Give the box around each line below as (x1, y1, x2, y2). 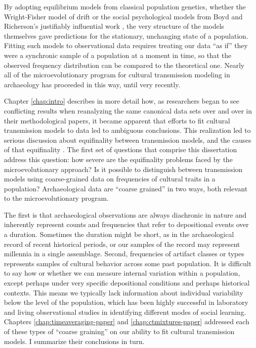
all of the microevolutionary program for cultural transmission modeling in (4, 69, 230, 80)
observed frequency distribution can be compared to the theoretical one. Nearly (4, 59, 245, 70)
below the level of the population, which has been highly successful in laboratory (4, 297, 249, 307)
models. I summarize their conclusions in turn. (4, 336, 145, 346)
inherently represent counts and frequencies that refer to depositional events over (4, 219, 249, 230)
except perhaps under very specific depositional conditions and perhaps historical (4, 278, 250, 288)
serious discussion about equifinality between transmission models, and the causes (4, 134, 252, 145)
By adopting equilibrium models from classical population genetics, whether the (4, 1, 246, 11)
